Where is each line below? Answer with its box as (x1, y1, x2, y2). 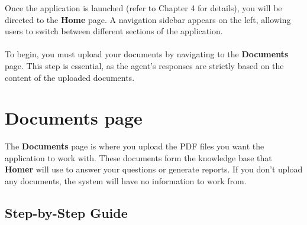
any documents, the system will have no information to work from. (5, 175, 247, 187)
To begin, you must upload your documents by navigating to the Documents (5, 48, 289, 60)
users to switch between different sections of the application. (5, 25, 223, 37)
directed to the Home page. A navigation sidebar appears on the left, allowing (5, 13, 291, 25)
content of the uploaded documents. (5, 71, 135, 83)
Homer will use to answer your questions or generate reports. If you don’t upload (5, 163, 303, 175)
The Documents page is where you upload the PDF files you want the (5, 140, 264, 152)
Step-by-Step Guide (5, 204, 128, 222)
